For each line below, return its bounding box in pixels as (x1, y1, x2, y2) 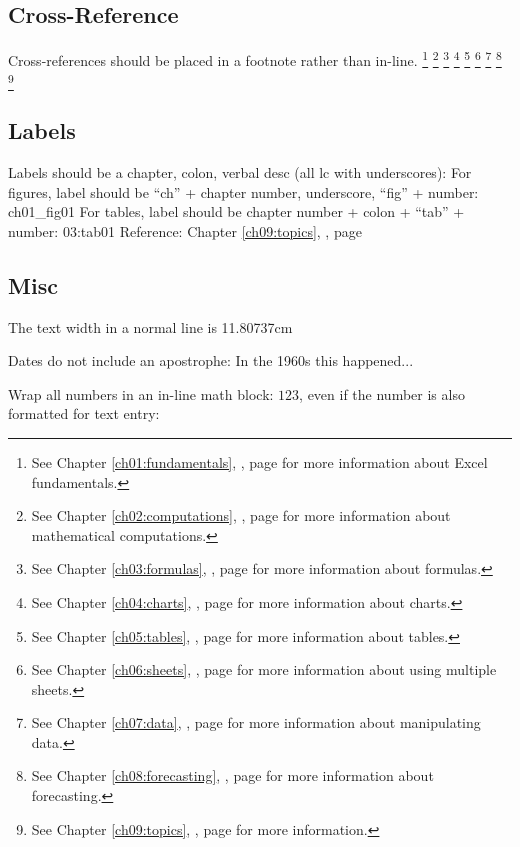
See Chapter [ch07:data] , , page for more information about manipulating (31, 712, 481, 733)
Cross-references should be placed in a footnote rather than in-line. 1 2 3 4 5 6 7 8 (8, 47, 502, 70)
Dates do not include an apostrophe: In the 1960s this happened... (8, 350, 414, 371)
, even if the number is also (299, 383, 465, 404)
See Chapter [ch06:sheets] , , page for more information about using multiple (31, 659, 497, 680)
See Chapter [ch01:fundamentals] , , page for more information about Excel (31, 451, 488, 472)
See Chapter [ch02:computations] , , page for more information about (31, 505, 451, 526)
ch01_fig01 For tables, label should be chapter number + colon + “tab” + (8, 201, 465, 222)
